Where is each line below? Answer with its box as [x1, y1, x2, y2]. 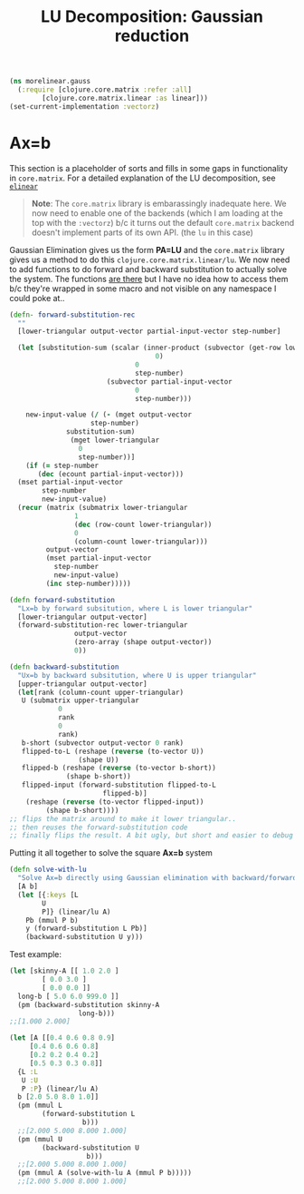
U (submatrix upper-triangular [21, 696, 140, 705]
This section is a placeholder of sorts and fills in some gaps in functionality [9, 162, 288, 173]
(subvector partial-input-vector [106, 377, 233, 387]
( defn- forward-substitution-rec [9, 310, 136, 319]
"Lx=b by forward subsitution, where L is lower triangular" [17, 603, 253, 613]
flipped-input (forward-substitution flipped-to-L [21, 780, 217, 790]
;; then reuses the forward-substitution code [9, 823, 188, 832]
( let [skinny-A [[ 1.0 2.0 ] [9, 966, 119, 976]
